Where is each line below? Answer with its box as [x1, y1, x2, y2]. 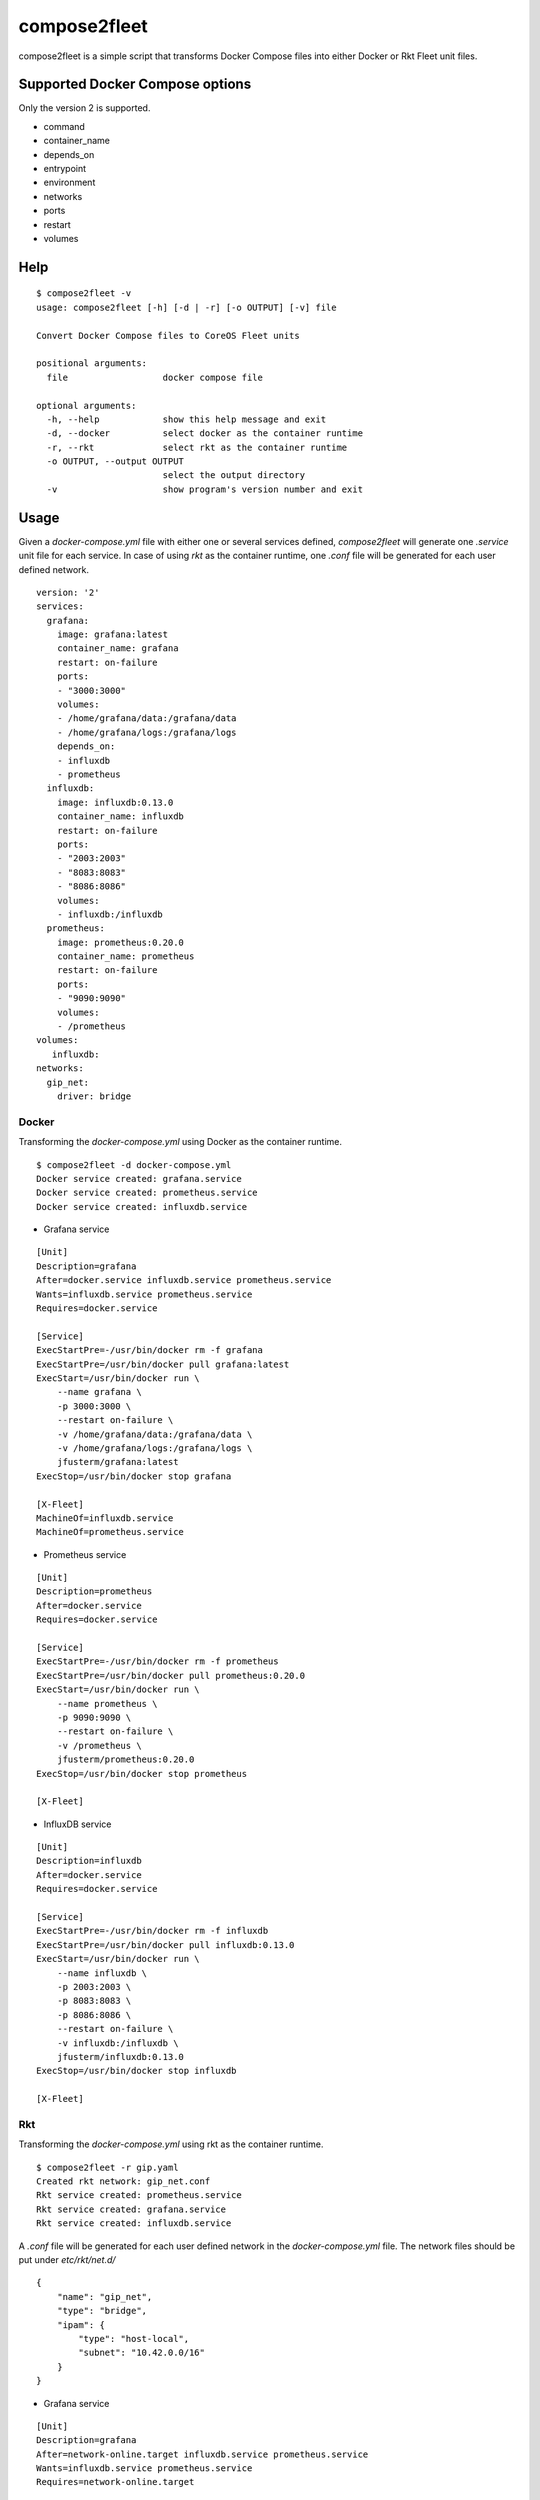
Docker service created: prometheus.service [36, 1187, 259, 1199]
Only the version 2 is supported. [18, 102, 151, 114]
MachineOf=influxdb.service [36, 1512, 174, 1524]
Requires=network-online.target [36, 2476, 195, 2488]
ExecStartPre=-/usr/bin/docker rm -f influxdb [36, 1925, 269, 1937]
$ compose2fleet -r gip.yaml [36, 2161, 179, 2173]
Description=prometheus [36, 1586, 153, 1597]
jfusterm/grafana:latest [56, 1456, 179, 1468]
